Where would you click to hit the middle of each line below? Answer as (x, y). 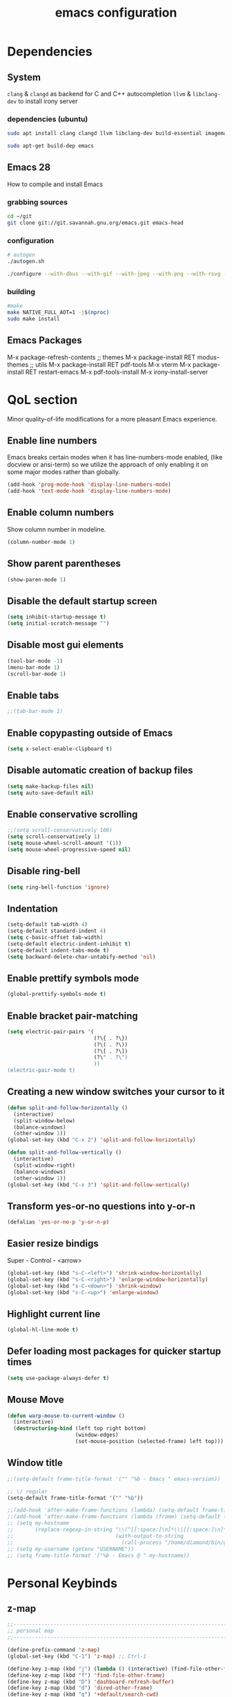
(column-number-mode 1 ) (41, 542)
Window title (35, 1463)
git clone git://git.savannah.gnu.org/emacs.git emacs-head (96, 223)
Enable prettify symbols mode (73, 978)
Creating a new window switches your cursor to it (116, 1092)
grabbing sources (37, 202)
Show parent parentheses (64, 564)
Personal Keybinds (62, 1583)
